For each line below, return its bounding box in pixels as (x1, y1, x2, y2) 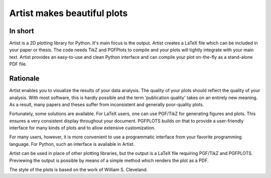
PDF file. (9, 61, 27, 67)
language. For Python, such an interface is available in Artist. (9, 141, 135, 147)
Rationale (9, 74, 40, 83)
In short (9, 27, 35, 35)
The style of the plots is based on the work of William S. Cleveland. (9, 166, 148, 173)
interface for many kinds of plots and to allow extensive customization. (9, 125, 156, 131)
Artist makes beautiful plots (9, 8, 128, 19)
